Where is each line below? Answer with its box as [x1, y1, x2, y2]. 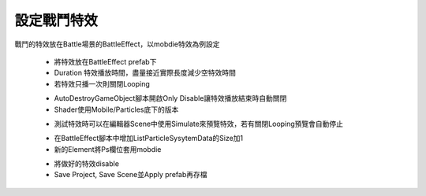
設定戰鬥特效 [14, 12, 99, 29]
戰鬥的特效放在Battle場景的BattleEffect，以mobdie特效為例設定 [14, 39, 220, 49]
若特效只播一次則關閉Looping [54, 79, 150, 88]
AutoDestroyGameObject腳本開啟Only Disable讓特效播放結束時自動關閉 [54, 94, 287, 103]
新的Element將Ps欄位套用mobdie [54, 144, 162, 153]
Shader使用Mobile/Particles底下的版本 [54, 105, 179, 114]
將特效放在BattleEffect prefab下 [54, 57, 157, 66]
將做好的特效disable [54, 159, 120, 168]
